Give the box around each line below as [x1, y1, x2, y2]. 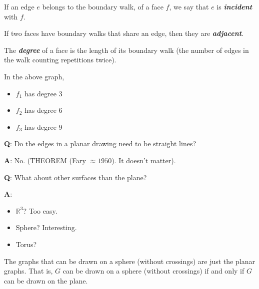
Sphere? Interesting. [15, 222, 77, 233]
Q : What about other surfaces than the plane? [4, 172, 147, 182]
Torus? [15, 239, 37, 249]
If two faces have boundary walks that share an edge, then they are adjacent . [4, 28, 244, 38]
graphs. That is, [4, 266, 53, 276]
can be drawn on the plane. [4, 275, 88, 286]
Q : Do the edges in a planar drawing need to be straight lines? [4, 138, 196, 149]
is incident [216, 1, 252, 11]
